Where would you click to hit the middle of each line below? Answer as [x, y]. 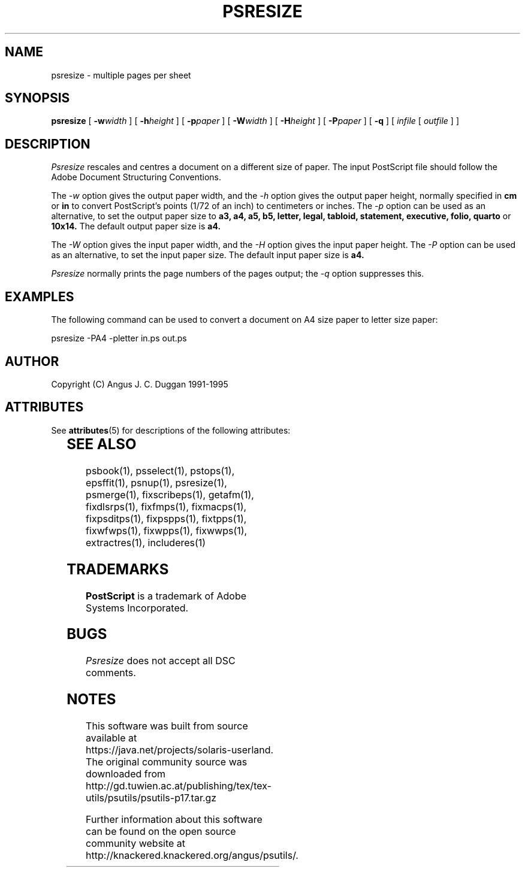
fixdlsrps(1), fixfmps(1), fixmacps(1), [166, 506]
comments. [111, 673]
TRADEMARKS [118, 569]
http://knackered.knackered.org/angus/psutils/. [192, 856]
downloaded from [126, 774]
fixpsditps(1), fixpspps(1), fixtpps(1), [166, 518]
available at [111, 738]
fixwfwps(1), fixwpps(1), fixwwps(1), [167, 530]
